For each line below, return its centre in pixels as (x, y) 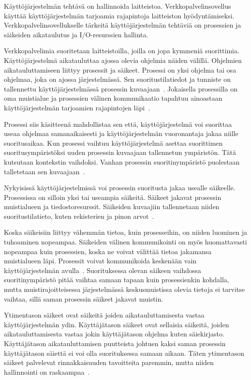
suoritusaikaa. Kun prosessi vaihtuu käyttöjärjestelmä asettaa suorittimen (113, 143)
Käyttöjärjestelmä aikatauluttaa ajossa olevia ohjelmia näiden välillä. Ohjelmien (123, 60)
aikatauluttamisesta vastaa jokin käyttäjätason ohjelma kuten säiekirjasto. (114, 334)
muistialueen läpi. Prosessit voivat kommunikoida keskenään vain (100, 261)
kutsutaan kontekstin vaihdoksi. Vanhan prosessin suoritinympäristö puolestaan (122, 161)
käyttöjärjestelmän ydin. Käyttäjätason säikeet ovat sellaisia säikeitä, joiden (117, 324)
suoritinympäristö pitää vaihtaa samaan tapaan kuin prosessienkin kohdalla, (117, 280)
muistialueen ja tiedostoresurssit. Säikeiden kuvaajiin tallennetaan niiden (112, 206)
